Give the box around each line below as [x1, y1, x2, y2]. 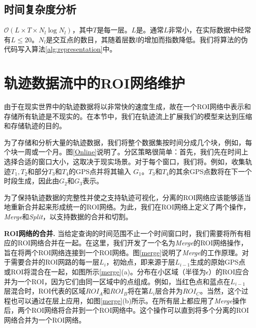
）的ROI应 [208, 267, 242, 277]
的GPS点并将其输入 [68, 166, 131, 176]
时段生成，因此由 [4, 176, 59, 186]
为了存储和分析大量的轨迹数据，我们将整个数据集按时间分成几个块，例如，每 [4, 137, 252, 147]
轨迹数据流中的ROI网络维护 [4, 73, 185, 93]
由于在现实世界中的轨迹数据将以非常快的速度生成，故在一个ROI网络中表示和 [4, 101, 251, 112]
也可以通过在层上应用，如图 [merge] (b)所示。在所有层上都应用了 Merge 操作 [10, 295, 247, 305]
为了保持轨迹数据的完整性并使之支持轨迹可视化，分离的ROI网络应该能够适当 [4, 192, 251, 202]
